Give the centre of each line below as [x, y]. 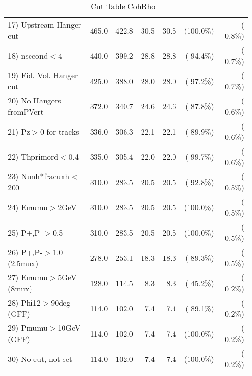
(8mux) [20, 288]
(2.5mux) [23, 263]
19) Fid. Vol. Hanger [43, 75]
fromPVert [26, 111]
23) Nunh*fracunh [39, 176]
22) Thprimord [33, 156]
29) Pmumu [28, 328]
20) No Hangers [34, 100]
